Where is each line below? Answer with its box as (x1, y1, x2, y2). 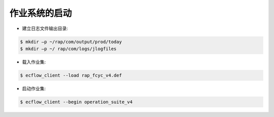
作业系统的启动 (9, 8, 72, 19)
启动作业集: (22, 85, 46, 91)
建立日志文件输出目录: (22, 25, 68, 31)
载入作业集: (22, 59, 46, 65)
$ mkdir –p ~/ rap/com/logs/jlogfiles (20, 46, 117, 52)
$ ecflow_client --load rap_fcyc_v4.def (20, 72, 122, 78)
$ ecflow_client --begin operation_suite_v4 (20, 99, 133, 105)
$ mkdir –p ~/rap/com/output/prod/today (20, 38, 122, 45)
